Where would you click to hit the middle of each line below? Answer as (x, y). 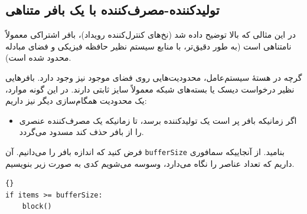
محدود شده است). (38, 57)
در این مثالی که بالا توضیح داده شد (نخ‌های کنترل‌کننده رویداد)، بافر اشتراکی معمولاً (151, 34)
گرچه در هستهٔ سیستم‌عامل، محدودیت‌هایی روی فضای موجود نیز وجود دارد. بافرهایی (154, 77)
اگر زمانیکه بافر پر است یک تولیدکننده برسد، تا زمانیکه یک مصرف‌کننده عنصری (158, 120)
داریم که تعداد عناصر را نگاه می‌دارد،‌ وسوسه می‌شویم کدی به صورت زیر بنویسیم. (150, 163)
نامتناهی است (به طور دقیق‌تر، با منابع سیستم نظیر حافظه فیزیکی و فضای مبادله (148, 46)
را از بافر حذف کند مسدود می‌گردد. (81, 132)
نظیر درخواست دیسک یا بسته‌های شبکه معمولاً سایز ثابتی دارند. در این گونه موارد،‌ (150, 89)
